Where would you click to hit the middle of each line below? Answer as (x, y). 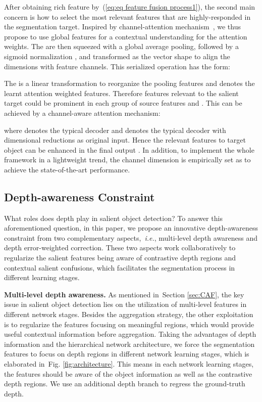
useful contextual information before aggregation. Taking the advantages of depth (130, 334)
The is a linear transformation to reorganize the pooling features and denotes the (129, 83)
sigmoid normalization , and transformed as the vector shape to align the (117, 56)
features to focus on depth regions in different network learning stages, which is (127, 354)
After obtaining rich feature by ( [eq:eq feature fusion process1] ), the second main (130, 7)
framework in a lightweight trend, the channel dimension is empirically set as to (127, 160)
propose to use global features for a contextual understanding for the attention (126, 36)
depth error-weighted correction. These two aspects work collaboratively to (120, 248)
